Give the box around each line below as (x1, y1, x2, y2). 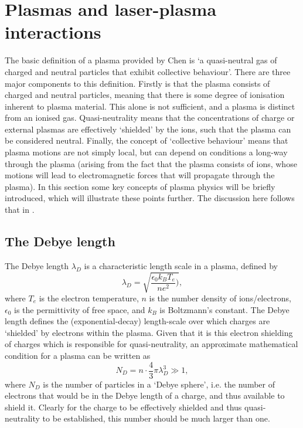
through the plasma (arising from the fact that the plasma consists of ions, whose (5, 157, 297, 169)
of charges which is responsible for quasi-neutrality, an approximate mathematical (5, 338, 298, 350)
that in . (5, 203, 35, 216)
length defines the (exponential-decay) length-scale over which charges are (5, 315, 270, 327)
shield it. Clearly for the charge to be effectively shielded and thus (5, 400, 242, 413)
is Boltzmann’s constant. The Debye (159, 303, 290, 315)
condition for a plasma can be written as (5, 349, 151, 361)
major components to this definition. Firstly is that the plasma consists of (5, 77, 270, 89)
